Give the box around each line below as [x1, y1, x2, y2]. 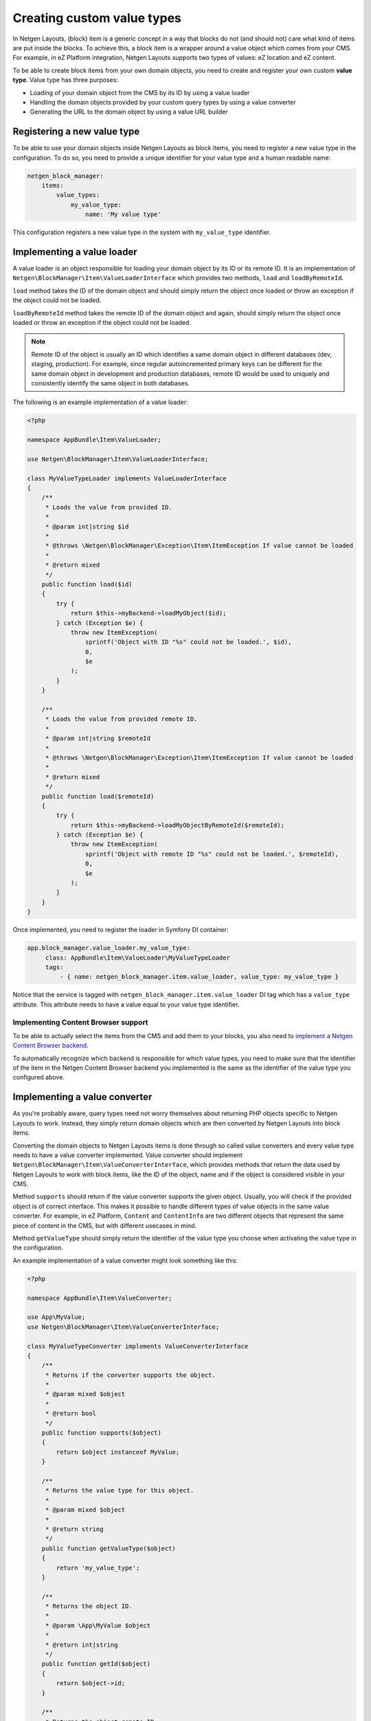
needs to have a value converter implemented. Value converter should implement [12, 1150, 243, 1159]
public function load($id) [41, 580, 133, 588]
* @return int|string [45, 1640, 118, 1649]
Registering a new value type [12, 126, 140, 138]
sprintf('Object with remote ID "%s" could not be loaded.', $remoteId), [85, 850, 339, 858]
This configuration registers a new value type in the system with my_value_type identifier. [12, 228, 271, 237]
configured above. [12, 1073, 65, 1081]
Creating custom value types [12, 10, 181, 25]
